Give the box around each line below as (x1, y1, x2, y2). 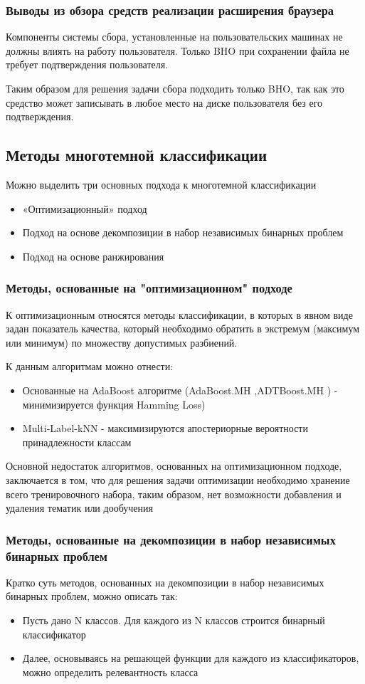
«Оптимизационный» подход (22, 201, 147, 216)
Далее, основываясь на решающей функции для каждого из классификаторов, (22, 651, 359, 665)
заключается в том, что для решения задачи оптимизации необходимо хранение (6, 472, 350, 487)
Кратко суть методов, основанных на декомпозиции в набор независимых (6, 574, 324, 589)
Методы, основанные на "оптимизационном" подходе (6, 279, 292, 297)
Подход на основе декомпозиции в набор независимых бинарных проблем (22, 225, 344, 240)
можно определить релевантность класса (22, 664, 199, 679)
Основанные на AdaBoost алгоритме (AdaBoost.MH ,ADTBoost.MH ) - (22, 382, 338, 397)
